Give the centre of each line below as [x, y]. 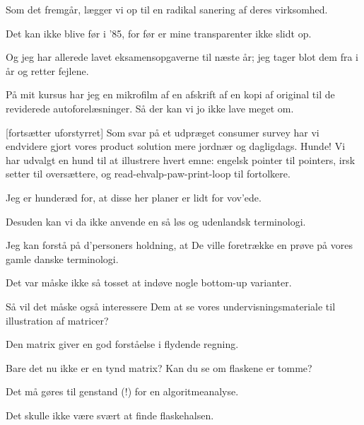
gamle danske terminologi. [62, 258]
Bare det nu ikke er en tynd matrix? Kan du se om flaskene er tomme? [159, 367]
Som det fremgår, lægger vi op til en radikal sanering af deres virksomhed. [167, 9]
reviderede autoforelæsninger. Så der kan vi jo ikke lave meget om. [150, 108]
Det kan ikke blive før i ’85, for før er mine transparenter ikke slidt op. [159, 33]
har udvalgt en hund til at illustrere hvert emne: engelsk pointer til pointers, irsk [181, 159]
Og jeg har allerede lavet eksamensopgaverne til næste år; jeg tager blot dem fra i [182, 57]
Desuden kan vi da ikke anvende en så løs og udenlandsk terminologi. [156, 221]
